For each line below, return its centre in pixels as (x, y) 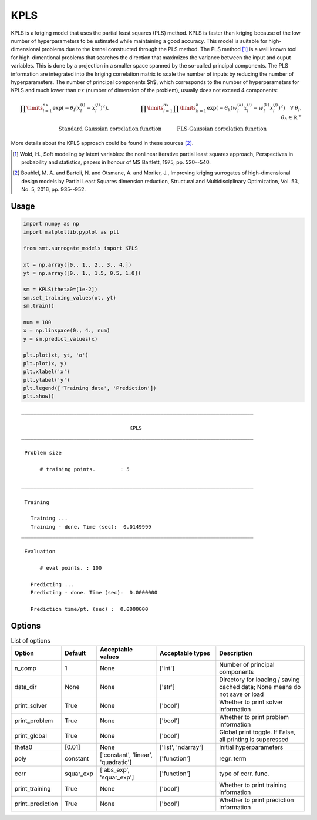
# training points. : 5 (85, 469)
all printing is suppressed (254, 740)
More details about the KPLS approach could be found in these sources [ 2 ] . (102, 143)
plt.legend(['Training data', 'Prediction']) (90, 388)
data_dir (26, 687)
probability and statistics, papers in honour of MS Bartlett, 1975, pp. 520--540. (116, 162)
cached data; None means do (260, 687)
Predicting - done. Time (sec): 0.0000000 (94, 592)
